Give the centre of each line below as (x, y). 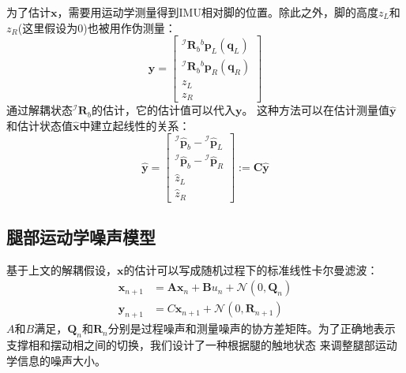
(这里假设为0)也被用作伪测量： (97, 27)
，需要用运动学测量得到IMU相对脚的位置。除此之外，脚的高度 (218, 12)
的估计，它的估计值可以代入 (163, 110)
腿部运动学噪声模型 (81, 237)
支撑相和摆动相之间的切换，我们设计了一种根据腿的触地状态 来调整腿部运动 (202, 345)
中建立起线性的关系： (135, 125)
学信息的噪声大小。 (56, 360)
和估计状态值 (39, 125)
